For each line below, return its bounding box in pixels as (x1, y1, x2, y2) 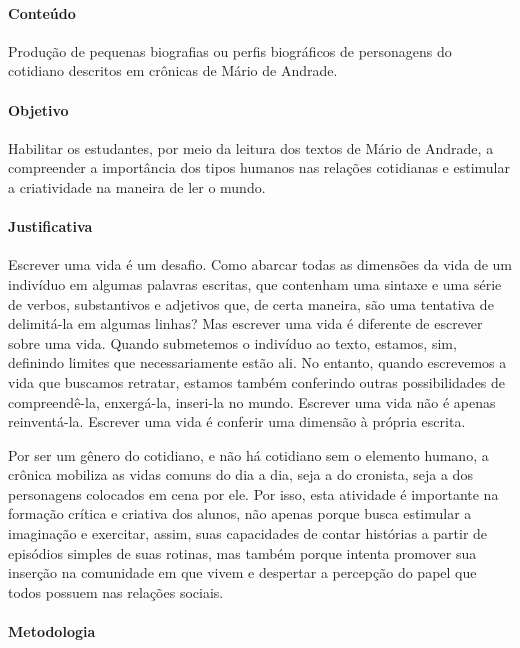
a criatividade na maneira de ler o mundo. (8, 176, 266, 197)
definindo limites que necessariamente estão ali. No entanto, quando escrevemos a (8, 352, 507, 373)
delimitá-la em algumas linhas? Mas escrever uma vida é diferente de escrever (8, 313, 483, 334)
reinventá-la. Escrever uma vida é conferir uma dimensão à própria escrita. (8, 411, 466, 432)
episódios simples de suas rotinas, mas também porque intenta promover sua (8, 542, 477, 563)
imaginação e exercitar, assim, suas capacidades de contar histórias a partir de (8, 523, 488, 544)
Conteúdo (8, 2, 76, 23)
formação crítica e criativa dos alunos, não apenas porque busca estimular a (8, 503, 472, 524)
